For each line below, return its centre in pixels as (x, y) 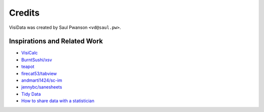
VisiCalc (30, 53)
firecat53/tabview (39, 73)
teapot (28, 67)
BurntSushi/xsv (37, 60)
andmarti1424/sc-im (42, 80)
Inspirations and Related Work (56, 41)
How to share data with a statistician (58, 101)
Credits (24, 13)
